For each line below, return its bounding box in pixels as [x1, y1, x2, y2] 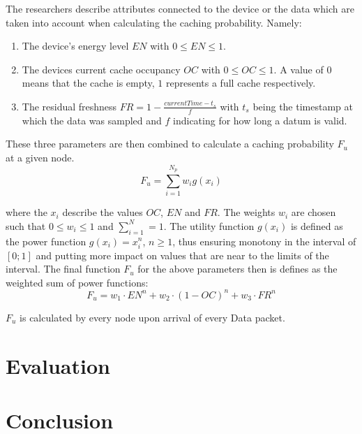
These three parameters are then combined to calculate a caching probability [6, 136, 334, 151]
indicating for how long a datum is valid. [173, 113, 347, 127]
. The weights [217, 205, 276, 219]
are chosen [291, 205, 336, 219]
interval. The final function [6, 261, 121, 276]
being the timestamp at [252, 99, 353, 113]
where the [6, 205, 47, 219]
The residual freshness [22, 99, 117, 113]
